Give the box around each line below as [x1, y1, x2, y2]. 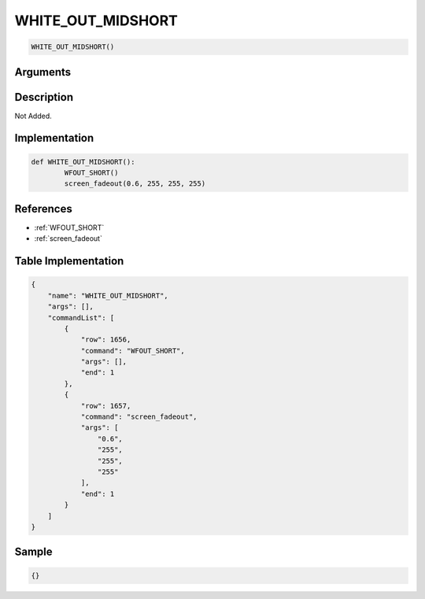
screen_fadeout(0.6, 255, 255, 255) [64, 179, 206, 188]
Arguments [14, 65, 72, 79]
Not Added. [14, 111, 53, 120]
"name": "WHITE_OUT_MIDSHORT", [47, 291, 168, 300]
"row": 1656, [80, 335, 131, 344]
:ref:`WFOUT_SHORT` [34, 223, 105, 232]
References [14, 202, 72, 216]
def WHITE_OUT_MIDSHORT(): [31, 157, 135, 166]
